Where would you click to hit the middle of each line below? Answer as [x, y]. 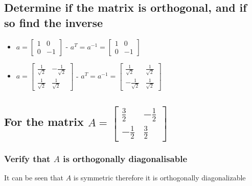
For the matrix [44, 122]
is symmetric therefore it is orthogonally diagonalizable [159, 178]
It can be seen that [34, 178]
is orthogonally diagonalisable [125, 158]
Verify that [27, 158]
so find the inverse [54, 22]
